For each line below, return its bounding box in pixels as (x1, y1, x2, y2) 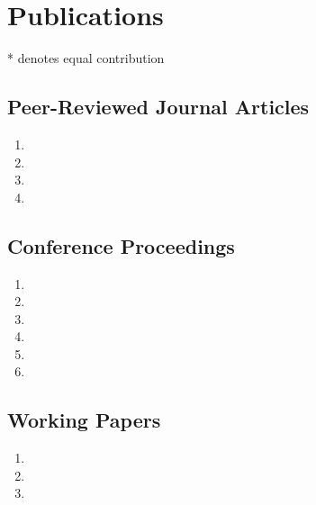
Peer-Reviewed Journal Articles (7, 93, 310, 121)
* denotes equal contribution (7, 49, 165, 68)
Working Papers (7, 406, 161, 434)
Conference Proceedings (7, 231, 235, 259)
